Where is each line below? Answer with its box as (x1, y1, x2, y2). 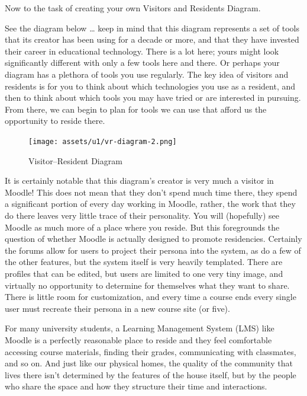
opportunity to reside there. (5, 114, 105, 127)
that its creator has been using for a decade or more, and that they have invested (5, 33, 299, 46)
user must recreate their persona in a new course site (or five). (5, 302, 230, 314)
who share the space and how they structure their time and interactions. (5, 380, 267, 392)
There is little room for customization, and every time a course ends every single (5, 290, 296, 303)
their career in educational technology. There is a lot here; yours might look (5, 44, 279, 57)
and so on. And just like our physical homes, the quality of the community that (5, 357, 293, 369)
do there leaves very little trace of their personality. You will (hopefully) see (5, 209, 279, 221)
